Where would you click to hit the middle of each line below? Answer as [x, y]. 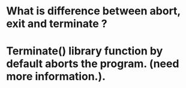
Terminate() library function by [85, 51]
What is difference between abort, [94, 11]
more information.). [56, 77]
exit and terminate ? [57, 24]
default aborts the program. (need [93, 64]
